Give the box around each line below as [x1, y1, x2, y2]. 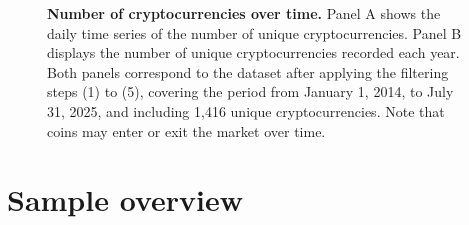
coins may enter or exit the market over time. [47, 120, 326, 141]
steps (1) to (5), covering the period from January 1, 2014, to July [47, 81, 454, 102]
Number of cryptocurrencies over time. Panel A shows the [47, 3, 441, 23]
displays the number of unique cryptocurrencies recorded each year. [47, 42, 460, 63]
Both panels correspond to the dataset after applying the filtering [47, 61, 449, 82]
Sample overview [7, 179, 243, 220]
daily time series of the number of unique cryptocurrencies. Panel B [47, 22, 462, 43]
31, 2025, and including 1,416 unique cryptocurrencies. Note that [47, 100, 445, 121]
